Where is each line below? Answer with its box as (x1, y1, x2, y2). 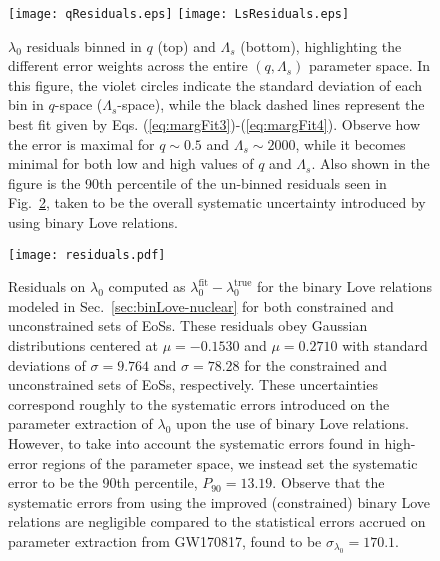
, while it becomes (295, 133, 406, 154)
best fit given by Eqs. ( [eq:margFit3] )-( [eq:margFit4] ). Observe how (8, 114, 421, 135)
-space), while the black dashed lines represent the (117, 94, 425, 115)
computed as (108, 276, 186, 297)
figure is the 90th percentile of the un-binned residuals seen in (8, 172, 387, 193)
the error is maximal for (8, 133, 155, 154)
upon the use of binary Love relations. (175, 413, 409, 434)
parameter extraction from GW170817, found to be (8, 530, 322, 551)
